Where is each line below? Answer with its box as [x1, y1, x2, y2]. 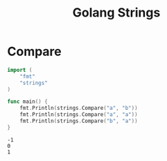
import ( [7, 66, 33, 73]
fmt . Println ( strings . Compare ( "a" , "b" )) [19, 105, 138, 112]
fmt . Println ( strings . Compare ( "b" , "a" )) [19, 117, 138, 125]
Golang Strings [72, 5, 161, 21]
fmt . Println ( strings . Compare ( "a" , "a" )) [19, 111, 138, 118]
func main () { [7, 98, 49, 105]
